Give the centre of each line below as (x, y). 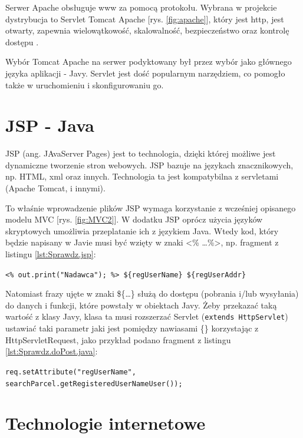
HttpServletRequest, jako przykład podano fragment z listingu (118, 339)
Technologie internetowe (106, 423)
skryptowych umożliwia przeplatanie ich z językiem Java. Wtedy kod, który (142, 230)
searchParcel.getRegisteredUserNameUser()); (94, 384)
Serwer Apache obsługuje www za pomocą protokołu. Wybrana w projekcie (141, 7)
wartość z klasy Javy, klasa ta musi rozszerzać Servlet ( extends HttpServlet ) (147, 316)
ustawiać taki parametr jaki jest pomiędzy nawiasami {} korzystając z (132, 328)
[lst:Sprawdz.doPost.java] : (52, 351)
